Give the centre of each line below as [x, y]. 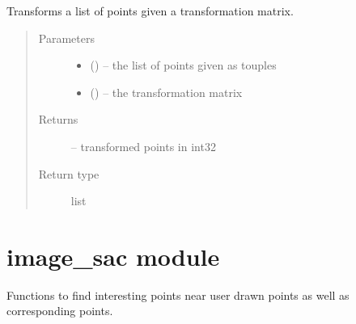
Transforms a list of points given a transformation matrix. [150, 11]
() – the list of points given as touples [183, 65]
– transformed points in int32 [143, 146]
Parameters [66, 38]
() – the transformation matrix [166, 92]
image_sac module [113, 256]
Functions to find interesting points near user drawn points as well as [178, 295]
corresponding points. [60, 311]
